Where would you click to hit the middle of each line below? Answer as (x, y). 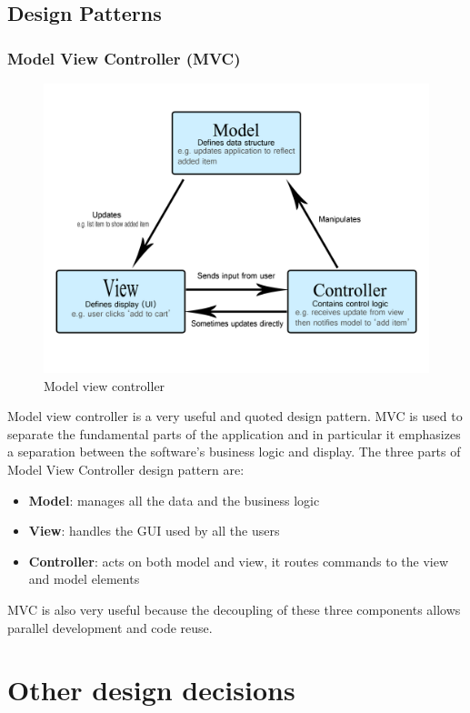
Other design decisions (151, 690)
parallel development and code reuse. (110, 627)
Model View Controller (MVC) (124, 58)
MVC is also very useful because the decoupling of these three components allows (234, 609)
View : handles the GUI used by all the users (154, 531)
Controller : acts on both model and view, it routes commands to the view (239, 561)
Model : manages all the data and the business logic (174, 500)
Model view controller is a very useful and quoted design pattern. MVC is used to (235, 416)
